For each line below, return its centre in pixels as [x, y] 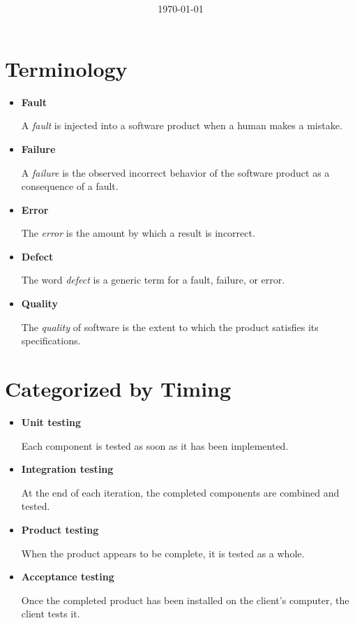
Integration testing [67, 469]
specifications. [51, 340]
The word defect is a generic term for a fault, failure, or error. [153, 280]
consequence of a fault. [70, 186]
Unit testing [51, 422]
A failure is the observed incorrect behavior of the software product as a [175, 172]
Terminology [66, 68]
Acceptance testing [68, 577]
